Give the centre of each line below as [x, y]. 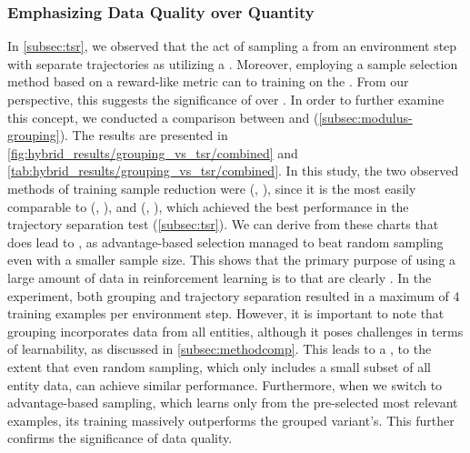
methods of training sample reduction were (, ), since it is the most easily [212, 188]
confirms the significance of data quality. [120, 438]
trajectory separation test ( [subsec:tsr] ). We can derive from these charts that [223, 224]
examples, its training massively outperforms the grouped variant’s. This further [231, 420]
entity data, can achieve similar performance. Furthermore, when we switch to [225, 384]
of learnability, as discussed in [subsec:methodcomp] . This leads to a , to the [220, 349]
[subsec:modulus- [365, 117]
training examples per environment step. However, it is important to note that [226, 313]
